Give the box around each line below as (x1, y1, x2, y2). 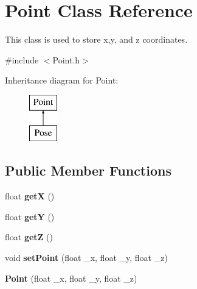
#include (5, 53, 39, 66)
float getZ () (5, 230, 53, 243)
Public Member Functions (5, 161, 171, 180)
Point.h (52, 53, 80, 66)
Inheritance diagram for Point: (5, 74, 119, 87)
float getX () (5, 190, 55, 202)
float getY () (5, 210, 55, 223)
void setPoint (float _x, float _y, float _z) (5, 251, 168, 264)
